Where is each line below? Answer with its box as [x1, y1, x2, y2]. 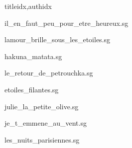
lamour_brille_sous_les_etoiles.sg [4, 34, 111, 45]
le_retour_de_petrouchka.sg [4, 68, 93, 78]
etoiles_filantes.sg [4, 84, 59, 94]
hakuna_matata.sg [4, 51, 62, 61]
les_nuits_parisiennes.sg [4, 134, 80, 145]
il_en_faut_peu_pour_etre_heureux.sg [4, 17, 129, 28]
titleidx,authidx [4, 1, 52, 11]
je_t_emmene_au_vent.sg [4, 118, 87, 128]
